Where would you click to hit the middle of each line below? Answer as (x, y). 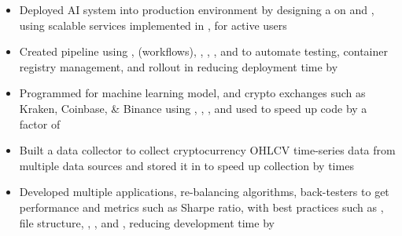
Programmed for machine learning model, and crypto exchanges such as (192, 93)
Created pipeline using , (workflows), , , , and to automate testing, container (203, 51)
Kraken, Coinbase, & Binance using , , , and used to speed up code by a (193, 108)
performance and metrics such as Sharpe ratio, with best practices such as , (201, 207)
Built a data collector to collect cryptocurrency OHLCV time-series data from (207, 150)
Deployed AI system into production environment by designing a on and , (197, 9)
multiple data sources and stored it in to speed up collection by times (186, 165)
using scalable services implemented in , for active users (153, 25)
